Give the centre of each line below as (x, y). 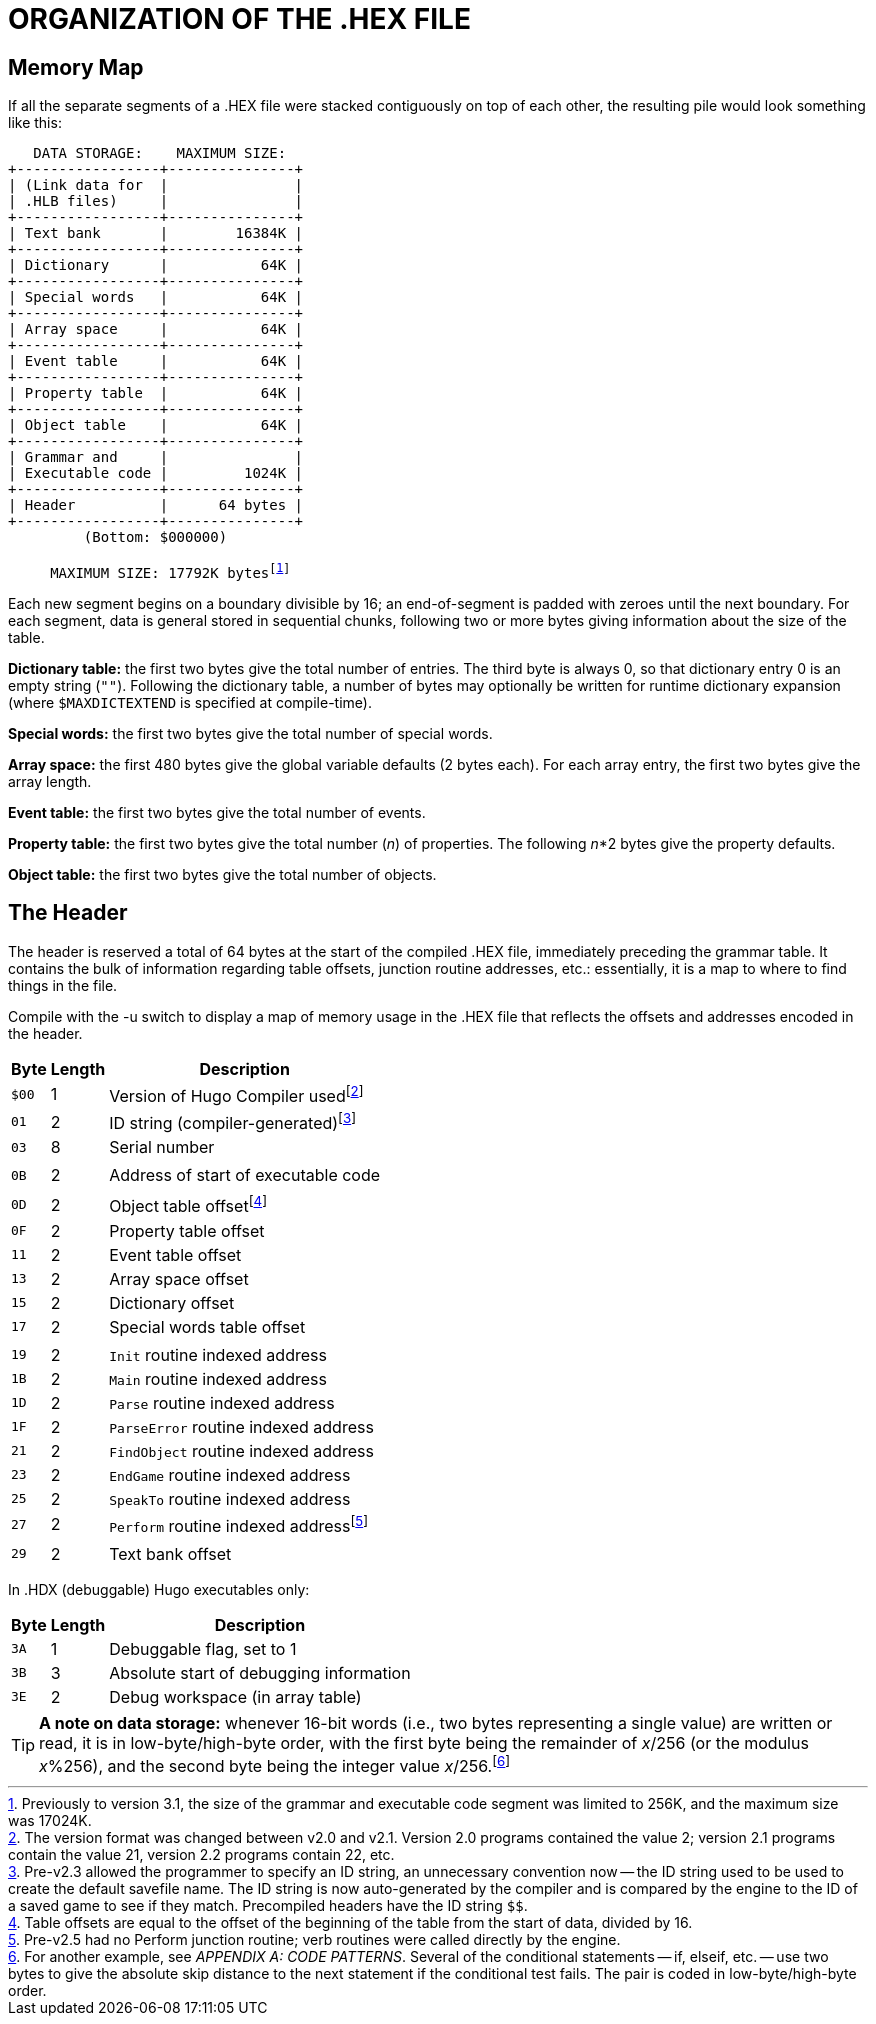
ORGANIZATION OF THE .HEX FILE (239, 19)
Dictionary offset (172, 1302)
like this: (35, 123)
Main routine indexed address (218, 1378)
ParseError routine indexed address (241, 1426)
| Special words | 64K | (156, 297)
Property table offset (187, 1230)
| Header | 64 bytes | (156, 505)
